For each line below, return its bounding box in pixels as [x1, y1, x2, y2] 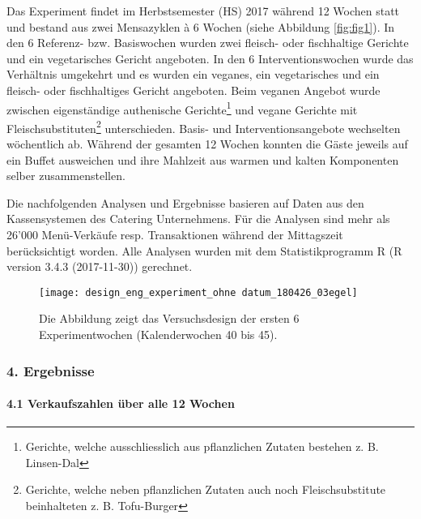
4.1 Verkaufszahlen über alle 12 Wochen [6, 395, 235, 412]
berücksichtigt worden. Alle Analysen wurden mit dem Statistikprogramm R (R [6, 242, 402, 259]
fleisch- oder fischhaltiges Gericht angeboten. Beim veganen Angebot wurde [6, 81, 381, 98]
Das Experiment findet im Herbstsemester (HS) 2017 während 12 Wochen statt [6, 2, 400, 19]
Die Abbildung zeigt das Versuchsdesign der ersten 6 [39, 310, 300, 327]
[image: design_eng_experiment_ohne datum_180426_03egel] [39, 286, 358, 298]
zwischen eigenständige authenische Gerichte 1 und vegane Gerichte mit [6, 98, 358, 118]
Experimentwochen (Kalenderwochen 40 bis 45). [39, 326, 278, 343]
